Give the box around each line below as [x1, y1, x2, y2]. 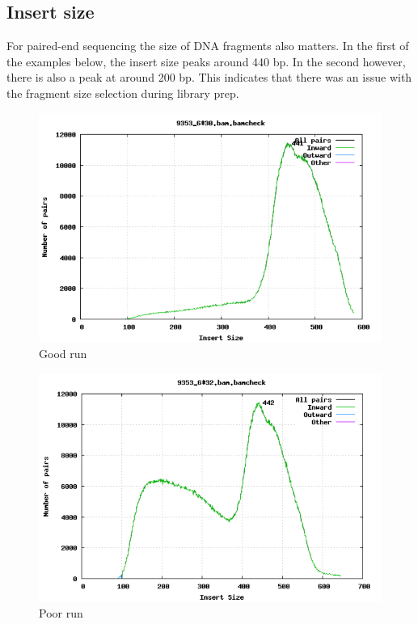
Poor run [39, 605, 83, 622]
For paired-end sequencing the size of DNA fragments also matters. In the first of [6, 37, 409, 54]
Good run [39, 344, 87, 361]
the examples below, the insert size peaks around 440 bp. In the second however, [6, 53, 406, 70]
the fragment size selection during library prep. [6, 84, 239, 101]
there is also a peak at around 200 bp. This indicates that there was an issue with [6, 69, 412, 86]
